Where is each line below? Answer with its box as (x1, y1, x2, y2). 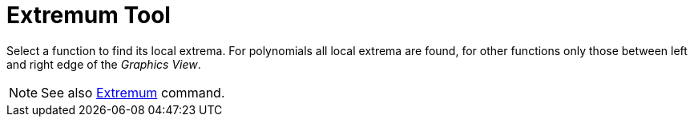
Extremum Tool (6, 2, 171, 29)
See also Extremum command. (41, 84, 225, 101)
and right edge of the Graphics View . (6, 57, 201, 71)
